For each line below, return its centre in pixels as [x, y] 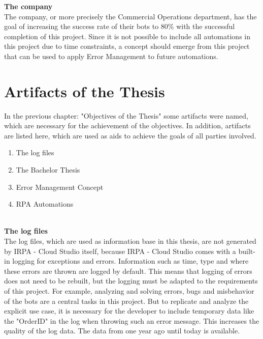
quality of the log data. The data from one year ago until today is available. [122, 331]
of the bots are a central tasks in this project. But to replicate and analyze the [126, 301]
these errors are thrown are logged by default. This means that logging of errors [128, 271]
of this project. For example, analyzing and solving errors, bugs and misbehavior [129, 291]
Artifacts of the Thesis [85, 91]
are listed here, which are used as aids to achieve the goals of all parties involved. [130, 135]
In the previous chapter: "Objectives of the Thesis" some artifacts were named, [126, 115]
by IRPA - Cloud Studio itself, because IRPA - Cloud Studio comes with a [120, 251]
